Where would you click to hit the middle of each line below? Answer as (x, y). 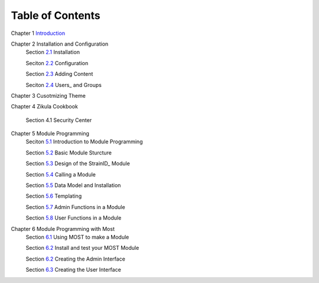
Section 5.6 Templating (54, 196)
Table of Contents (56, 15)
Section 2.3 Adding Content (59, 74)
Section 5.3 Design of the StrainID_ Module (78, 163)
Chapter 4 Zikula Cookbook (44, 107)
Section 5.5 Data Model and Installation (73, 185)
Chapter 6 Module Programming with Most (63, 229)
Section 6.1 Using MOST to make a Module (77, 237)
